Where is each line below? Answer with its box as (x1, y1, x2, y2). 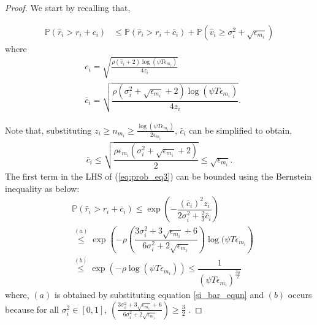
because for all (5, 302, 59, 315)
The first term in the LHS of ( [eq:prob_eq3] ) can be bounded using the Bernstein (5, 170, 312, 183)
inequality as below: (5, 182, 80, 194)
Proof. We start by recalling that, (5, 1, 131, 13)
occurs (288, 288, 312, 301)
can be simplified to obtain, (189, 123, 292, 136)
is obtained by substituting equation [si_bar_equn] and (54, 288, 264, 301)
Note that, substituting (5, 123, 92, 136)
